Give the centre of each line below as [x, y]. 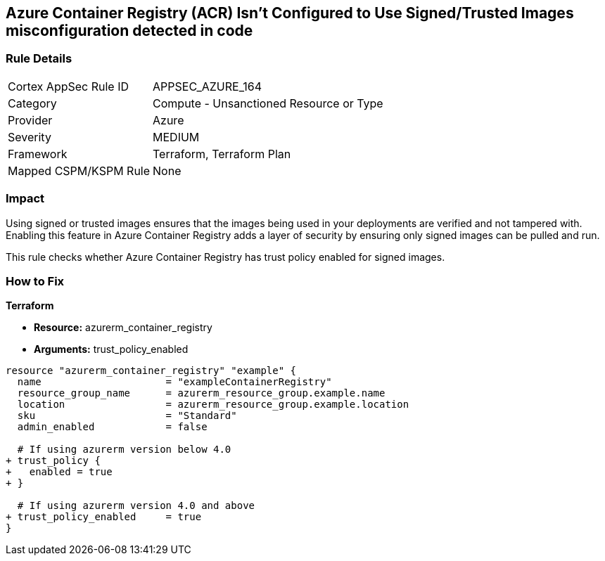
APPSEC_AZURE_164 [207, 86]
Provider [30, 120]
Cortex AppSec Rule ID [69, 86]
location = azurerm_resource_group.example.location [213, 405]
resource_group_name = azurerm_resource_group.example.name [201, 393]
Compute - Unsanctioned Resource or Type [268, 103]
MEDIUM [176, 137]
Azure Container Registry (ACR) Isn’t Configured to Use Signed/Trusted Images [290, 13]
